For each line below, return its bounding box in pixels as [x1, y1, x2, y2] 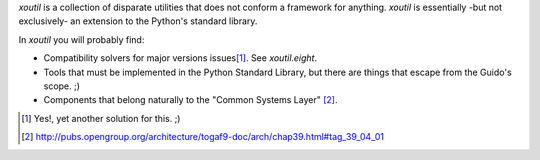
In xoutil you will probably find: [18, 33, 145, 45]
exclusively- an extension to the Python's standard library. [18, 15, 258, 27]
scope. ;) [43, 80, 80, 92]
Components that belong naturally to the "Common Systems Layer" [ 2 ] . [43, 94, 338, 106]
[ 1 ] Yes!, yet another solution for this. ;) [21, 112, 181, 124]
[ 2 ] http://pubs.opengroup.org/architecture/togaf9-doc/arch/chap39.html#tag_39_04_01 [21, 131, 385, 143]
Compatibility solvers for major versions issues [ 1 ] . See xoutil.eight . [43, 52, 318, 64]
